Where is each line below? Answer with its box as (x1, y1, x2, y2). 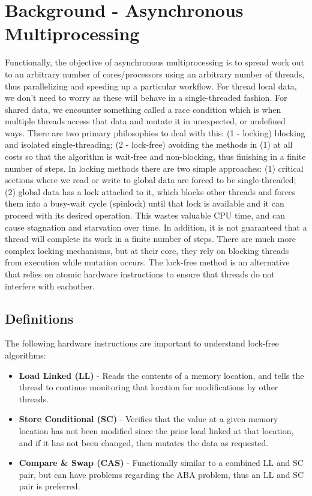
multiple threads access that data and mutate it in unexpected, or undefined (5, 115, 286, 127)
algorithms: (5, 348, 46, 361)
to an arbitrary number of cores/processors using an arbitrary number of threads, (5, 67, 305, 80)
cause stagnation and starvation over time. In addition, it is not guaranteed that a (5, 220, 307, 233)
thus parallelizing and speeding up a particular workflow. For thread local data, (5, 79, 297, 92)
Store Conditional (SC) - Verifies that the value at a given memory (19, 413, 278, 425)
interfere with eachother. (5, 279, 95, 292)
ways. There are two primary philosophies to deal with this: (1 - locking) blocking (5, 126, 305, 139)
